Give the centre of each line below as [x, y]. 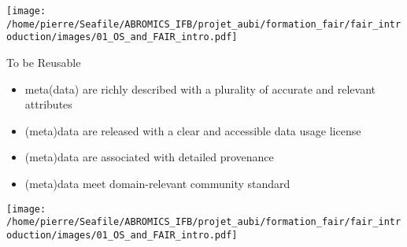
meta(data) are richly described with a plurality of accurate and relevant [200, 88]
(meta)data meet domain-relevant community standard [157, 183]
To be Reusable [44, 62]
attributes [48, 104]
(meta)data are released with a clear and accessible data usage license [193, 130]
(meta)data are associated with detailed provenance [149, 157]
